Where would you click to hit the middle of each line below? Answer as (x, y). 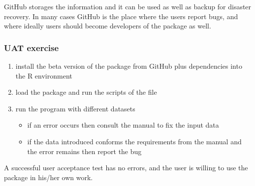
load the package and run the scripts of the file (86, 92)
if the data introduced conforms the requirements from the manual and (134, 141)
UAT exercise (32, 47)
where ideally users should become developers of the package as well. (108, 26)
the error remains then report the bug (84, 151)
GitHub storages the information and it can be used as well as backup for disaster (128, 6)
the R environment (44, 75)
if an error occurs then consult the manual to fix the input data (123, 125)
